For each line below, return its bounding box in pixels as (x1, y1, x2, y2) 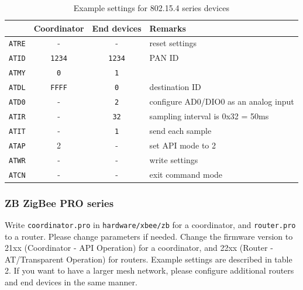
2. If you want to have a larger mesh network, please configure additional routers (5, 264, 294, 277)
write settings (149, 153, 198, 165)
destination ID (149, 81, 201, 93)
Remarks (149, 22, 186, 34)
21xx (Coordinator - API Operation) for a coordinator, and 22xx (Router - (5, 241, 273, 254)
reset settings (149, 37, 197, 49)
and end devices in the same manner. (5, 276, 137, 288)
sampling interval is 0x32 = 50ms (149, 110, 269, 122)
